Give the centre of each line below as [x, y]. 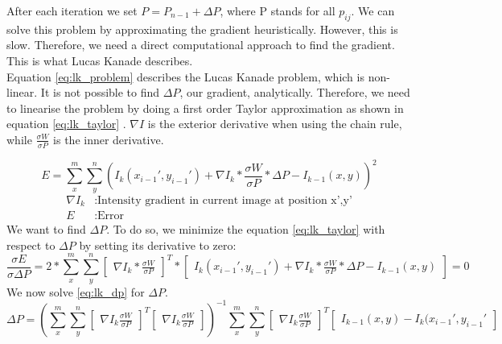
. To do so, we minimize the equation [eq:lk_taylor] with [246, 229]
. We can [373, 10]
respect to [31, 245]
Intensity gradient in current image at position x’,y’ [225, 200]
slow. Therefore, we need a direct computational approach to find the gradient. [201, 45]
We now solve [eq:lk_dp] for [76, 291]
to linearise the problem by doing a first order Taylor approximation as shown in [205, 108]
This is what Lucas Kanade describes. [100, 60]
